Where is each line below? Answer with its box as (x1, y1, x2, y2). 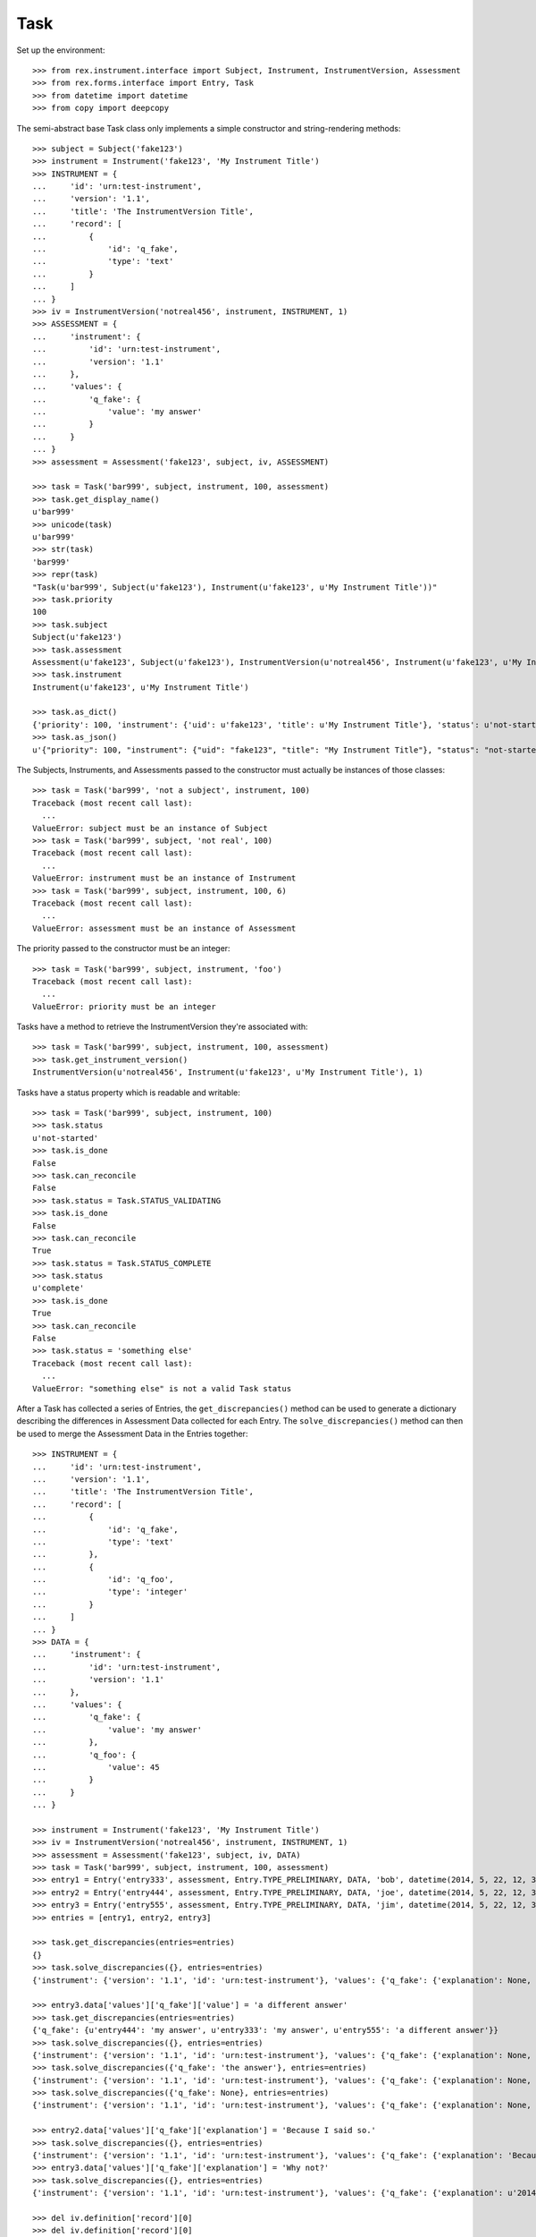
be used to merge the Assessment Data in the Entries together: (16, 1428, 248, 1439)
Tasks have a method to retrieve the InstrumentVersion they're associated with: (16, 1021, 308, 1033)
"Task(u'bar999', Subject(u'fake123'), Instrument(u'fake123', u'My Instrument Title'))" (32, 582, 438, 592)
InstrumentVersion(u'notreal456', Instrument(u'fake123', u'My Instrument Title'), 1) (32, 1067, 423, 1077)
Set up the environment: (16, 45, 105, 55)
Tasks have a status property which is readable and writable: (16, 1087, 240, 1098)
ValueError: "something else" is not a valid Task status (32, 1383, 292, 1393)
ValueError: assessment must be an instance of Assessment (32, 923, 297, 933)
